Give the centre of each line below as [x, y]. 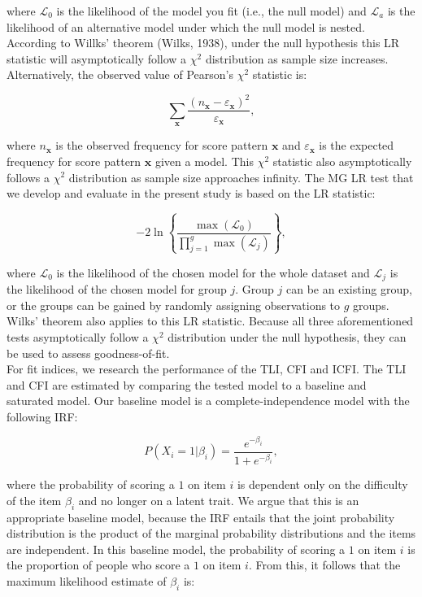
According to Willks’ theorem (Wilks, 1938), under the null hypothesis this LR [203, 43]
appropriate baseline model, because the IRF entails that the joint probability [201, 517]
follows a [28, 177]
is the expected [357, 145]
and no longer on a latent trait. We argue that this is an [219, 500]
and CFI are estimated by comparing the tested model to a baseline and [187, 384]
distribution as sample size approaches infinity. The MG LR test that [241, 177]
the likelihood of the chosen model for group [117, 289]
